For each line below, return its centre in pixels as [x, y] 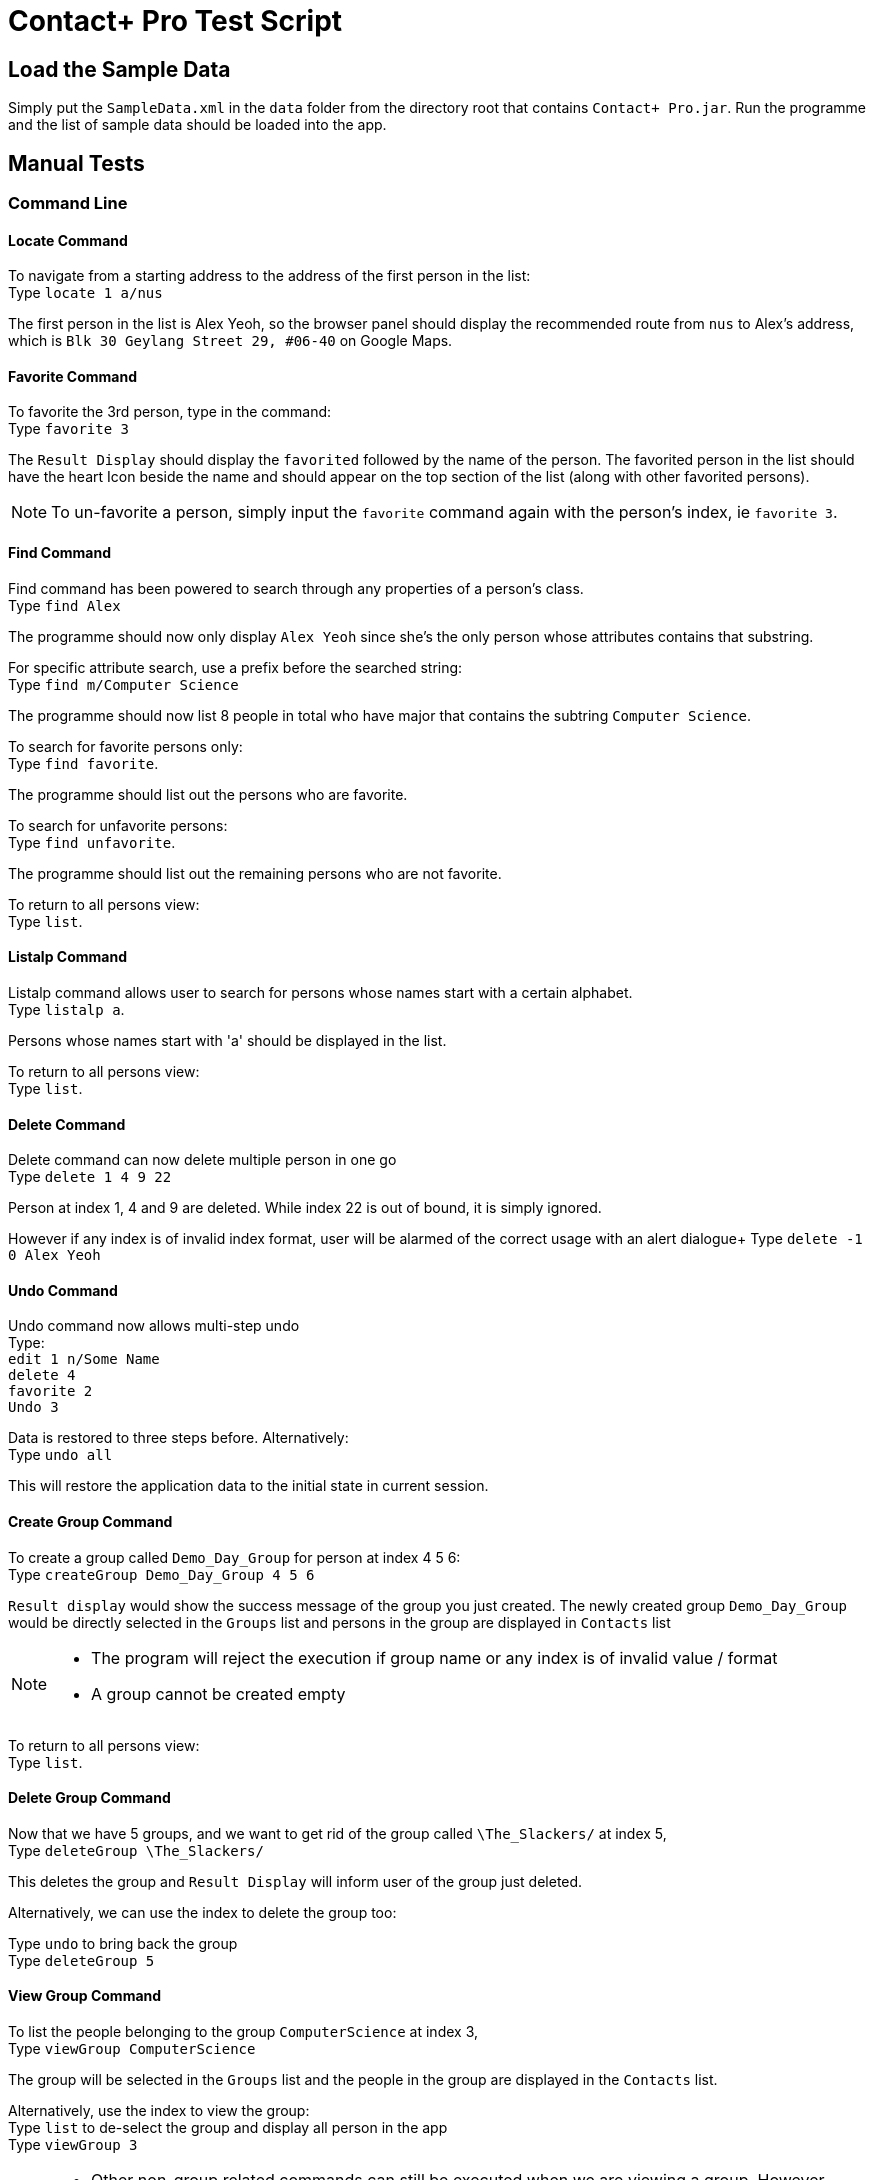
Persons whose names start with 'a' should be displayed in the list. [227, 1040]
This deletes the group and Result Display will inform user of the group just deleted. [295, 1881]
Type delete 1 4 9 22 [90, 1177]
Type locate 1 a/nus [85, 293]
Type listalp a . [66, 1009]
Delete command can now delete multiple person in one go [202, 1160]
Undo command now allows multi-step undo [154, 1326]
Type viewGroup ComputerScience [132, 2048]
